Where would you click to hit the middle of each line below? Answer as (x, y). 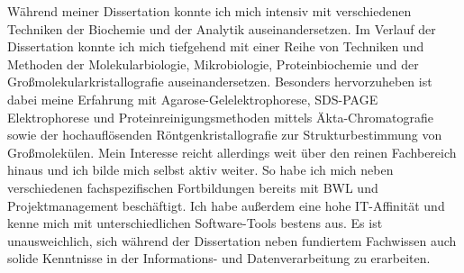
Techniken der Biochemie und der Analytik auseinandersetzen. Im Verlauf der (222, 28)
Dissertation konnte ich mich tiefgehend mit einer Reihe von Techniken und (216, 46)
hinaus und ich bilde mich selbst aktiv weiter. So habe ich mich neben (200, 170)
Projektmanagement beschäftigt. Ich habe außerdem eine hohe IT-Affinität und (226, 205)
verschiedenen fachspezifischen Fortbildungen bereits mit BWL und (193, 187)
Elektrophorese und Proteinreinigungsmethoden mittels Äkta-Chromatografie (221, 117)
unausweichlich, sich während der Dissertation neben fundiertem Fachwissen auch (232, 240)
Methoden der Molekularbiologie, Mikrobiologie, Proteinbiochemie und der (213, 64)
